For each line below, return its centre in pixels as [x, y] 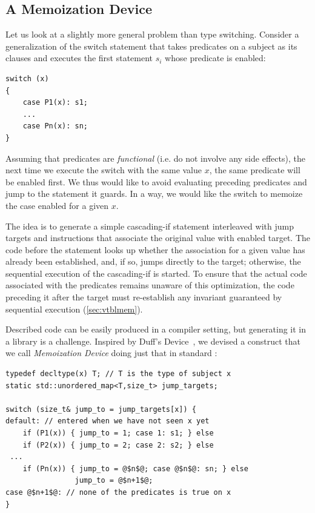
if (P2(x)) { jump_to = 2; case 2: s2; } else [118, 445]
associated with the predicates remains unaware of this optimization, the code [150, 285]
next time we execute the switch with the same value [104, 170]
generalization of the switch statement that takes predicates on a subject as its [151, 46]
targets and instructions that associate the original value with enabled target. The [158, 238]
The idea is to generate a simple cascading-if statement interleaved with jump [150, 226]
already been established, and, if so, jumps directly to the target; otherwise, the [153, 261]
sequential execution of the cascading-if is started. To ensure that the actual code [156, 273]
